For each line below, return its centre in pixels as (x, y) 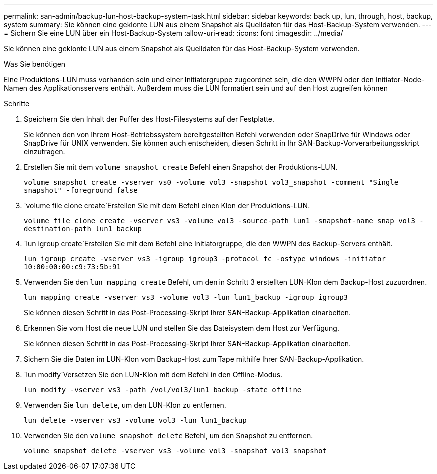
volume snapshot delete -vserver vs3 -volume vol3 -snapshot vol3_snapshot (175, 451)
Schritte (17, 104)
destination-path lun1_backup (83, 229)
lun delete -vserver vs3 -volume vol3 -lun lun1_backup (135, 420)
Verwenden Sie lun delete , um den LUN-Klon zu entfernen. (125, 405)
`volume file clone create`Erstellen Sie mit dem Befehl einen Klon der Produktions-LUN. (167, 205)
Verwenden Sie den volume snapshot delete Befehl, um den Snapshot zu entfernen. (169, 435)
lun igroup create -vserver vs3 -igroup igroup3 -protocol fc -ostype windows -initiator (205, 259)
